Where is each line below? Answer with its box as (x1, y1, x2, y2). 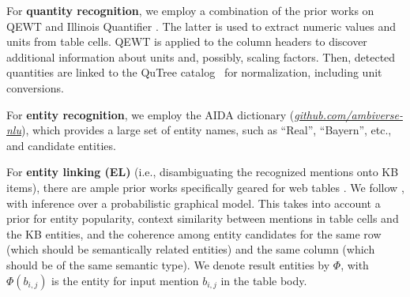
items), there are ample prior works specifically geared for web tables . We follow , (6, 179, 404, 195)
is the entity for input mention (51, 272, 199, 288)
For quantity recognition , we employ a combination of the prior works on (6, 2, 374, 18)
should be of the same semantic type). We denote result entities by (6, 256, 330, 273)
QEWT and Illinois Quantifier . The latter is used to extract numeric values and (6, 17, 397, 34)
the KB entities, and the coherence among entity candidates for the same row (6, 225, 382, 242)
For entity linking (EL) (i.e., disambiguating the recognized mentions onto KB (6, 164, 399, 180)
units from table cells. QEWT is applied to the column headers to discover (6, 33, 367, 50)
